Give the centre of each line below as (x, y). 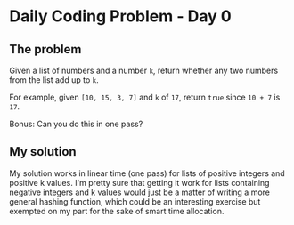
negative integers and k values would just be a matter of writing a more (139, 192)
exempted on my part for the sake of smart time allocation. (117, 211)
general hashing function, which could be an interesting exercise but (135, 201)
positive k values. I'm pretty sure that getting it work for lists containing (139, 182)
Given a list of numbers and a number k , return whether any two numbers (144, 70)
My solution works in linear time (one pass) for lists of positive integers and (147, 173)
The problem (45, 49)
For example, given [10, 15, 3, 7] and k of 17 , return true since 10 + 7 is (145, 97)
